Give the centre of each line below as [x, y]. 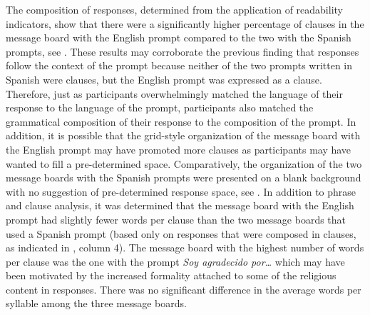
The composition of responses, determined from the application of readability [174, 9]
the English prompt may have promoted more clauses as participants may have [179, 149]
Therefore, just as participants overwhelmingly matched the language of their [174, 93]
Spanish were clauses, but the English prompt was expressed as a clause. [164, 79]
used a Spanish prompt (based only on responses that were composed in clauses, [181, 233]
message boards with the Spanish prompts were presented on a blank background [184, 177]
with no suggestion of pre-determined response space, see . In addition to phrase [181, 191]
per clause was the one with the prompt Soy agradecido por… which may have [175, 261]
